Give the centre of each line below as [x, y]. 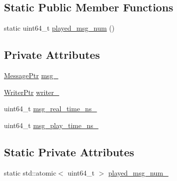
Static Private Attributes [69, 152]
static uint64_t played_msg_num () [59, 28]
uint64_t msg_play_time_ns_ [51, 125]
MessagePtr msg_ [31, 75]
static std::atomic [30, 172]
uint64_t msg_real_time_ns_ [51, 109]
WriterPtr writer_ [32, 92]
